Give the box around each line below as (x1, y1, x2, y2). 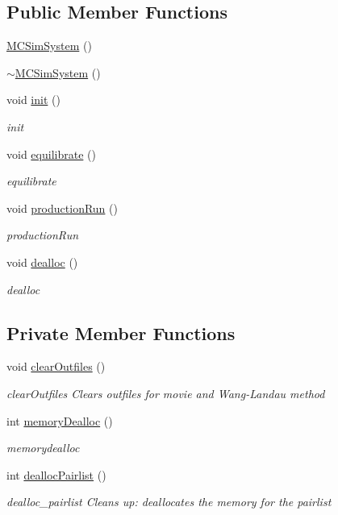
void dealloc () (6, 253, 78, 270)
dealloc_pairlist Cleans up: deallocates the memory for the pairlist (6, 493, 332, 510)
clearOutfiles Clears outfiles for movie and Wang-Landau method (6, 384, 325, 401)
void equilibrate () (6, 145, 96, 162)
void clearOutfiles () (6, 358, 106, 375)
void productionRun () (6, 199, 118, 216)
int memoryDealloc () (6, 412, 113, 429)
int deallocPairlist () (6, 466, 106, 483)
